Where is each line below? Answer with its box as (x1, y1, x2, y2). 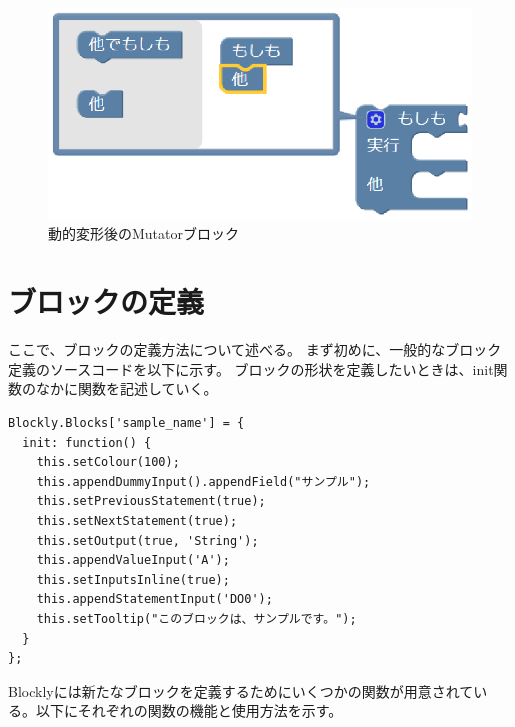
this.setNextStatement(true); (36, 513, 238, 528)
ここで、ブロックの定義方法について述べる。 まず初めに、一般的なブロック (8, 339, 502, 360)
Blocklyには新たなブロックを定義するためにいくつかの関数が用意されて (8, 680, 474, 701)
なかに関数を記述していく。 (35, 378, 218, 399)
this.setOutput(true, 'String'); (36, 533, 259, 548)
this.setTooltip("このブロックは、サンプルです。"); (36, 611, 357, 626)
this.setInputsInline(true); (36, 572, 230, 587)
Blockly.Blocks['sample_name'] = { (8, 416, 245, 431)
